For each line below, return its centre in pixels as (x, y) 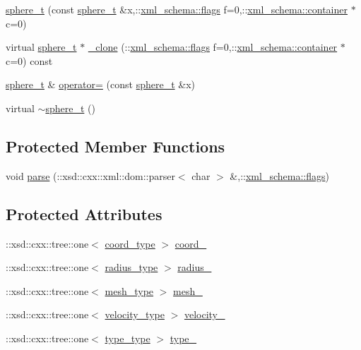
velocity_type (135, 314)
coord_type (130, 243)
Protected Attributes (84, 213)
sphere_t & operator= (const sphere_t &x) (100, 84)
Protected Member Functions (116, 146)
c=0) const (29, 60)
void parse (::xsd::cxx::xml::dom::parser (90, 175)
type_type (128, 338)
